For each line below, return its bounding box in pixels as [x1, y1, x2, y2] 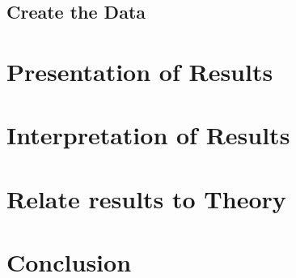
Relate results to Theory [6, 182, 286, 215]
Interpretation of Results [6, 118, 290, 152]
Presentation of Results [6, 54, 273, 88]
